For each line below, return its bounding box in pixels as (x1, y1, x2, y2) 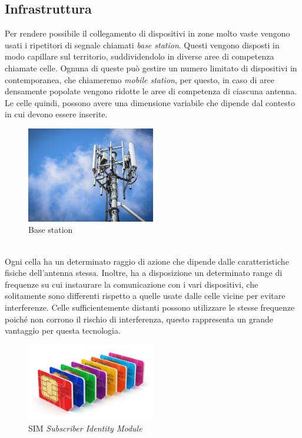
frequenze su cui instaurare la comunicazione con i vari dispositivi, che (5, 278, 258, 290)
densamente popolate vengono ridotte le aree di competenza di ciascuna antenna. (5, 85, 297, 97)
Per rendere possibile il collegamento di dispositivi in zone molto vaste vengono (5, 27, 290, 39)
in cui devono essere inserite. (5, 108, 108, 120)
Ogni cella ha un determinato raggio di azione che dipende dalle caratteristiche (5, 255, 289, 267)
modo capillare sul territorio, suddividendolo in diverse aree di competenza (5, 50, 274, 62)
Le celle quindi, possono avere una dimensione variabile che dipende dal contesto (5, 96, 296, 108)
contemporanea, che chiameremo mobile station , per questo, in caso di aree (5, 73, 274, 85)
